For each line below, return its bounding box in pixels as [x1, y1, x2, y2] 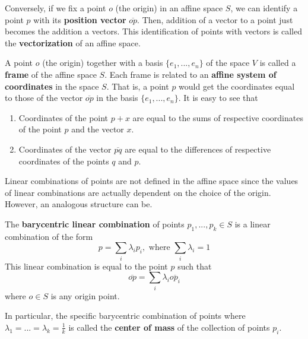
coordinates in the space [5, 80, 99, 92]
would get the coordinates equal [179, 80, 295, 92]
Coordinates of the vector [18, 142, 112, 155]
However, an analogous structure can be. [5, 198, 153, 210]
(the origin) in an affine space [115, 2, 223, 14]
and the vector [71, 123, 124, 135]
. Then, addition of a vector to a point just [137, 13, 293, 26]
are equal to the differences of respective [125, 142, 271, 155]
